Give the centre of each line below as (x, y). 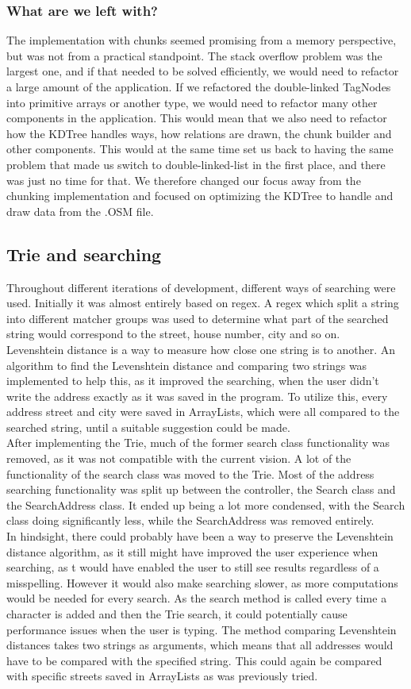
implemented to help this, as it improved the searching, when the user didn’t (193, 381)
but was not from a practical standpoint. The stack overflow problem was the (194, 55)
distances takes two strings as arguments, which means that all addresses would (200, 645)
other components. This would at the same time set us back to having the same (200, 149)
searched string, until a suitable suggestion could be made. (148, 427)
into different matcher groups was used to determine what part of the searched (198, 318)
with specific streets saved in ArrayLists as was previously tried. (162, 676)
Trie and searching (84, 254)
